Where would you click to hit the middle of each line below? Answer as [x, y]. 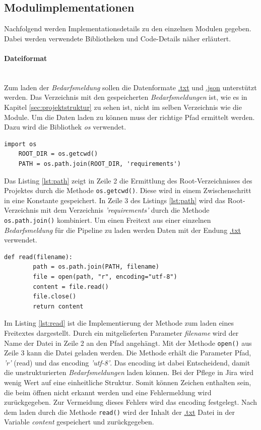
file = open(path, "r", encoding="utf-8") [105, 277]
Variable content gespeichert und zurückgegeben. [79, 422]
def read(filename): [39, 257]
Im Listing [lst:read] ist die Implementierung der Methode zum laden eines [119, 323]
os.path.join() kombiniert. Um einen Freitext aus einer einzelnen [108, 220]
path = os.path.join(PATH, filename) [96, 267]
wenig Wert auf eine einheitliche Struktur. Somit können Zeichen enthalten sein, [128, 382]
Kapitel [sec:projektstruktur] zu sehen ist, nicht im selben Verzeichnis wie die [123, 107]
